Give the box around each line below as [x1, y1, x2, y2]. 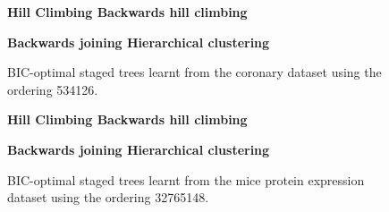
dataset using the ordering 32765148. [7, 188, 209, 207]
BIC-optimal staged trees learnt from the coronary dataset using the [7, 63, 382, 81]
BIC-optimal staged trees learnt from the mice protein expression [7, 170, 365, 189]
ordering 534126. [7, 80, 98, 98]
